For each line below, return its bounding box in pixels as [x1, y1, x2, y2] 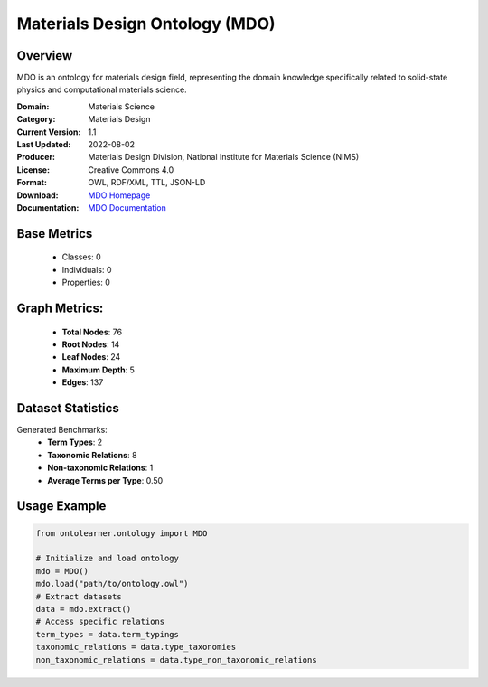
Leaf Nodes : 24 [61, 352, 121, 362]
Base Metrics [16, 226, 93, 241]
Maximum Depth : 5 [61, 364, 136, 375]
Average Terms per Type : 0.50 [47, 475, 164, 485]
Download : [16, 190, 59, 201]
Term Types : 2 [47, 437, 103, 447]
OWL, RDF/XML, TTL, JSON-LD [88, 177, 206, 188]
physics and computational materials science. [16, 84, 187, 95]
